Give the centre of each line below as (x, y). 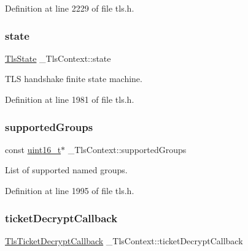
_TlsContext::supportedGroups (127, 149)
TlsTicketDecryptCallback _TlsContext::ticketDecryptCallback (124, 240)
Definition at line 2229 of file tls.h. (70, 8)
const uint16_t (33, 149)
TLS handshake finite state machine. (74, 79)
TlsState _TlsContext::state (58, 58)
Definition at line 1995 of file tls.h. (70, 190)
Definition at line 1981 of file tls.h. (70, 99)
